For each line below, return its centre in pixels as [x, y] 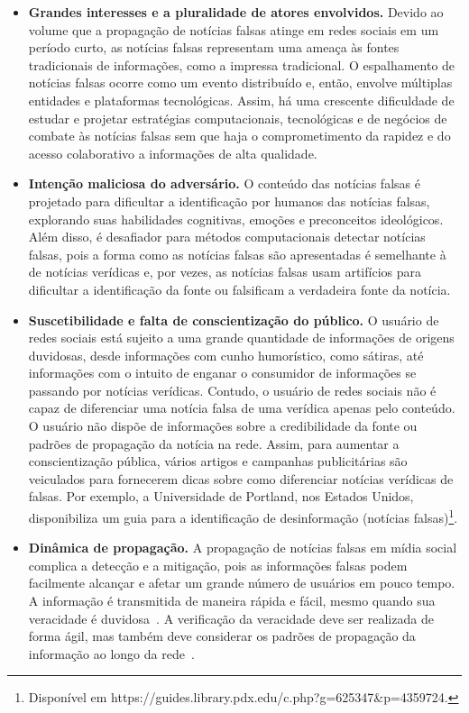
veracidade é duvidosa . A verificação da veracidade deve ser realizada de [231, 618]
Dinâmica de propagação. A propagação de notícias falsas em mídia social [243, 548]
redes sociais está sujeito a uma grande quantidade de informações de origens [241, 338]
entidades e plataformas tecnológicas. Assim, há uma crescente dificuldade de [241, 100]
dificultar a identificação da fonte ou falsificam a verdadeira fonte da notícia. [239, 289]
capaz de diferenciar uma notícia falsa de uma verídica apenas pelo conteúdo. [242, 408]
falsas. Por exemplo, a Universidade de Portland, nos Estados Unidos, [221, 496]
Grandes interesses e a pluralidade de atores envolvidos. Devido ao [236, 12]
